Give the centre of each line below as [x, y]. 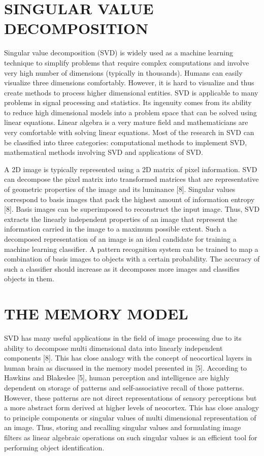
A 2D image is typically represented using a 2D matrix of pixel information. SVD [131, 169]
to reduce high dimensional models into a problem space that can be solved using [130, 112]
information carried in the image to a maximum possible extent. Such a [115, 229]
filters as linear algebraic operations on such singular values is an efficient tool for [131, 437]
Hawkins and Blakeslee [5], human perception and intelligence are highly [117, 378]
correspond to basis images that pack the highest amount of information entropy [129, 199]
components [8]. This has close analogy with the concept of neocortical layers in [128, 358]
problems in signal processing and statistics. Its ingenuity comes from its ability [128, 102]
